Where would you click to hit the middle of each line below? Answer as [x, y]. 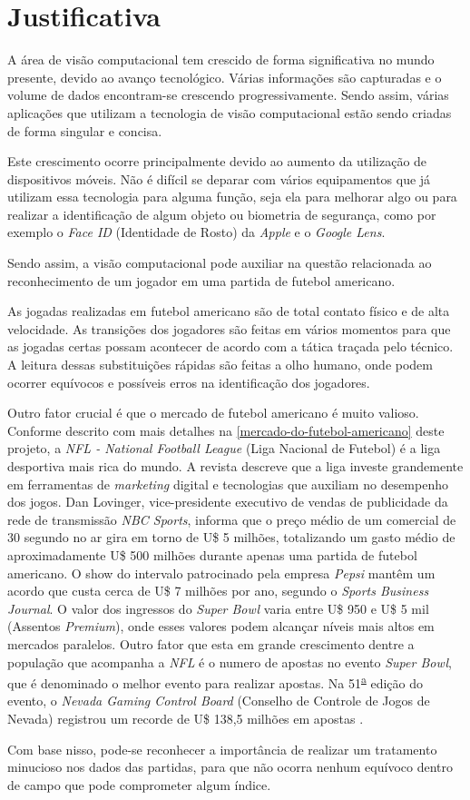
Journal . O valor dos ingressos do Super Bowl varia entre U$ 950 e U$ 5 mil [218, 608]
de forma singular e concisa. [85, 130]
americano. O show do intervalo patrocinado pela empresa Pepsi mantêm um [221, 573]
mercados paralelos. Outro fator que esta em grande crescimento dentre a [211, 643]
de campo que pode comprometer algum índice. [139, 784]
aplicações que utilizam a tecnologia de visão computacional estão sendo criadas [230, 112]
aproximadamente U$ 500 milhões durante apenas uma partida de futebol [212, 554]
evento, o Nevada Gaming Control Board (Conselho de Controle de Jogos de [219, 701]
